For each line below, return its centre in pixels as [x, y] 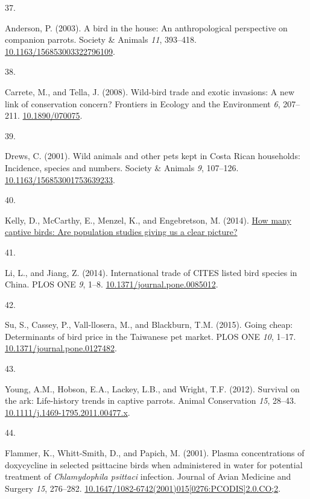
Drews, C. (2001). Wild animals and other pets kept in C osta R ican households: [153, 156]
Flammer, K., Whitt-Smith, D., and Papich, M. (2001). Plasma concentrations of [155, 453]
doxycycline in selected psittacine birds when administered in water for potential [154, 464]
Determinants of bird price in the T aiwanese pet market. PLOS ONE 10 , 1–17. [150, 336]
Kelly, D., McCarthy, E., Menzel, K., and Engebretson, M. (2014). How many [148, 220]
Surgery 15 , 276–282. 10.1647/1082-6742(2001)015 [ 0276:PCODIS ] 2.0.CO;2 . [143, 488]
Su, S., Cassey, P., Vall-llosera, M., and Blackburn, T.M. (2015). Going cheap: [149, 325]
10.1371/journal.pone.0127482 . [61, 348]
